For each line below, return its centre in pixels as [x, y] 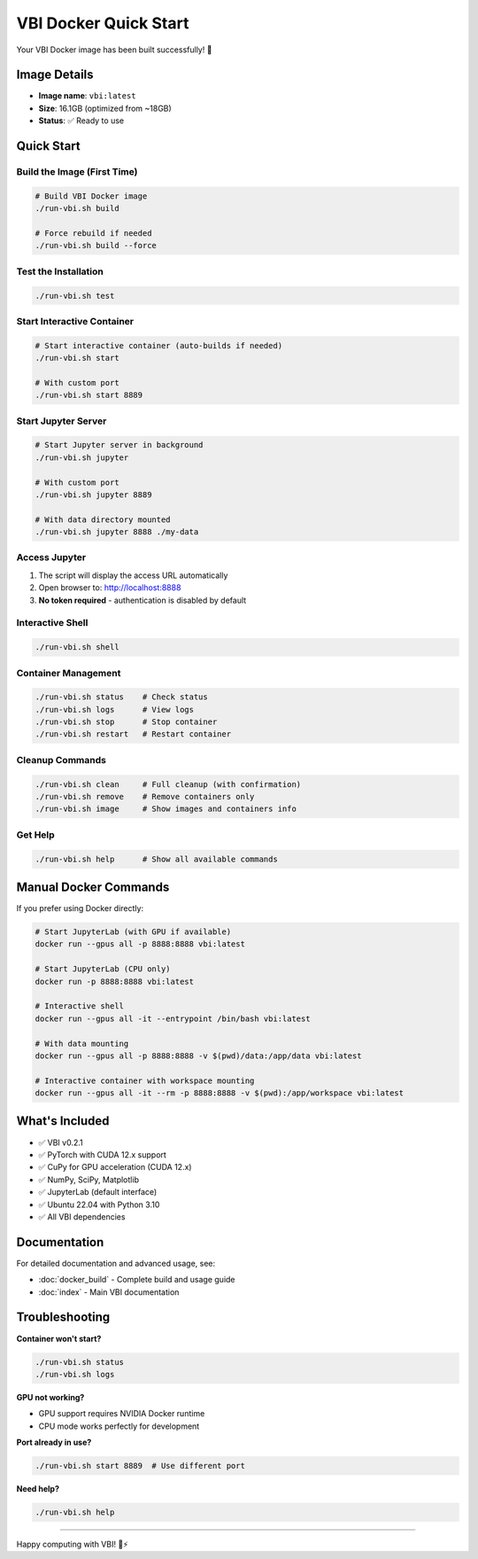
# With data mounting [82, 1043]
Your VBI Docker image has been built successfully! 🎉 [114, 50]
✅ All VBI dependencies [82, 1216]
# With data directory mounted [103, 519]
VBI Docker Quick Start [103, 23]
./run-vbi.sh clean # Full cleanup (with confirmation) [168, 784]
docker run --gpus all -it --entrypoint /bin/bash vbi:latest [173, 1018]
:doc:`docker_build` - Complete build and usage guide [137, 1280]
